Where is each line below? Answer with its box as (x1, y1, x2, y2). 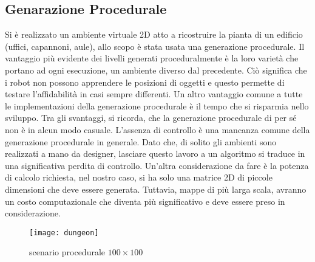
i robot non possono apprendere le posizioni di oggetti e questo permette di (5, 75, 285, 88)
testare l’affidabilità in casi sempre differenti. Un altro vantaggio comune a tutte (5, 88, 303, 100)
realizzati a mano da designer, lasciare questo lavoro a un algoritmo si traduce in (5, 147, 305, 160)
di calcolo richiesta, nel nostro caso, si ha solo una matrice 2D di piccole (5, 171, 273, 184)
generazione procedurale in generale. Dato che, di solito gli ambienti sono (5, 135, 277, 148)
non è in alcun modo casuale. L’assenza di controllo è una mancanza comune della (5, 123, 310, 136)
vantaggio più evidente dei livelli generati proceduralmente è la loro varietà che (5, 52, 299, 64)
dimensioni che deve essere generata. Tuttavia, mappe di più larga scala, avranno (5, 182, 307, 195)
